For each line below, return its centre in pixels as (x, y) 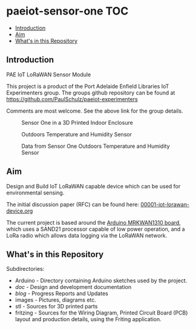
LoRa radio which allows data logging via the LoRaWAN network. (87, 235)
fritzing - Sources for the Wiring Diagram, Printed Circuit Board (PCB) (101, 313)
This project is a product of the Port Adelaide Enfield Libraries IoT (88, 86)
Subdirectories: (25, 269)
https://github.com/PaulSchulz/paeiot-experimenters (72, 99)
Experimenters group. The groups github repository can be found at (91, 93)
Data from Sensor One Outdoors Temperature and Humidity (96, 146)
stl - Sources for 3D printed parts (56, 307)
